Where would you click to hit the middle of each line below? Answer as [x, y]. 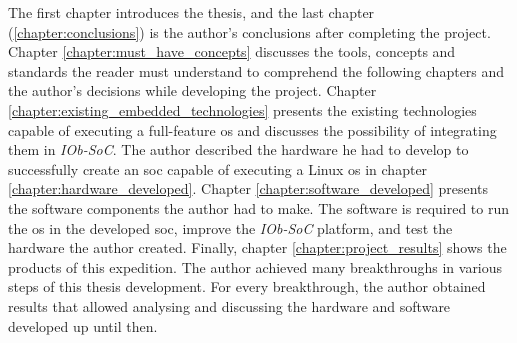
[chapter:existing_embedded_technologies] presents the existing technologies [242, 109]
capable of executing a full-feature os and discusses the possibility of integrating [252, 129]
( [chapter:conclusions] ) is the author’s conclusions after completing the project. [249, 31]
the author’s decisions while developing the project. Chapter [192, 90]
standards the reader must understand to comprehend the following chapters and [256, 70]
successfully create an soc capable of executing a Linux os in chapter [218, 168]
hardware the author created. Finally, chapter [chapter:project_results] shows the [257, 247]
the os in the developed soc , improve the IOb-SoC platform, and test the [230, 227]
